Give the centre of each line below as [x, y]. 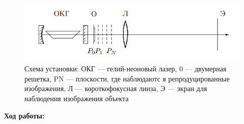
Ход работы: [24, 115]
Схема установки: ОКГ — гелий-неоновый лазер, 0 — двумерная [126, 69]
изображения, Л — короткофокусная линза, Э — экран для [116, 88]
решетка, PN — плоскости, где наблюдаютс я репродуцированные [127, 78]
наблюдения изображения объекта [77, 98]
